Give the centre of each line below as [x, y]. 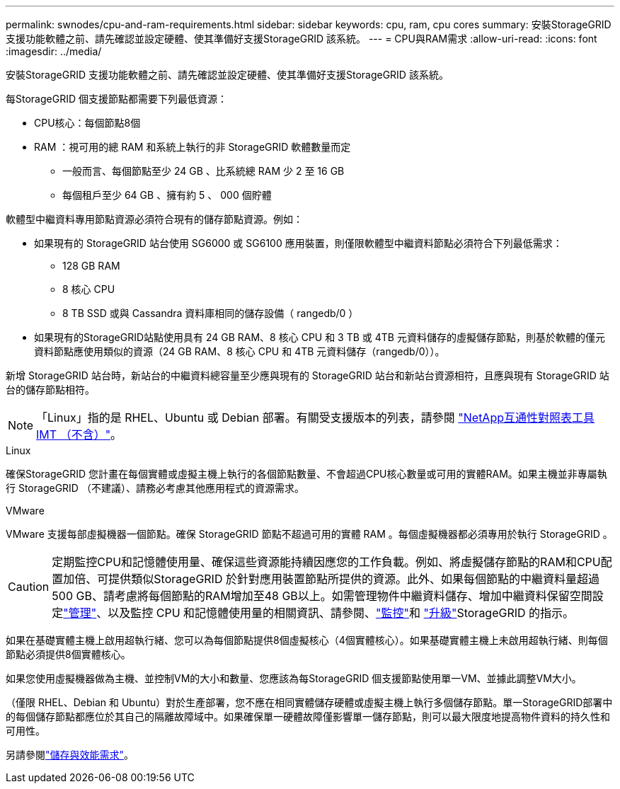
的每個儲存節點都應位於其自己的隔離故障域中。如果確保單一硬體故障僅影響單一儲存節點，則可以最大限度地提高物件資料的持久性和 [308, 716]
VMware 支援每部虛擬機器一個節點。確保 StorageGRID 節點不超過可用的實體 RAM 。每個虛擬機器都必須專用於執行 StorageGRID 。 [309, 534]
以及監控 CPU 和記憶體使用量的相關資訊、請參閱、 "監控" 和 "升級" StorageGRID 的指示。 [341, 613]
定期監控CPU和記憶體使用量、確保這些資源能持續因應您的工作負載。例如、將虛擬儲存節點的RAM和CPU [326, 562]
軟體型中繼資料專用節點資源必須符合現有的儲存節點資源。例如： [154, 219]
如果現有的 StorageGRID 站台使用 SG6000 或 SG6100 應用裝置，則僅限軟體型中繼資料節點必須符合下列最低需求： [298, 243]
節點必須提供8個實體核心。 [68, 654]
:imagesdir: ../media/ [54, 51]
